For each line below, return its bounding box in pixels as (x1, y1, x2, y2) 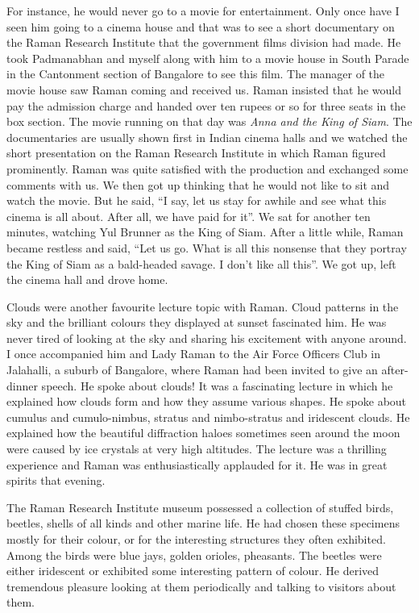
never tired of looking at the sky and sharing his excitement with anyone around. (6, 329, 407, 346)
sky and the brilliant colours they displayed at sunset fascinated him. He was (6, 314, 387, 331)
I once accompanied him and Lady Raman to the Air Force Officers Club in (6, 345, 380, 362)
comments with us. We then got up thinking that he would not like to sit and (6, 176, 390, 193)
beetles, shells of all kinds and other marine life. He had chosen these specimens (6, 515, 400, 532)
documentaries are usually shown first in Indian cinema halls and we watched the (6, 128, 408, 145)
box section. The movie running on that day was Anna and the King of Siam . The (6, 113, 413, 130)
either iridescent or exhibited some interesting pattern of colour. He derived (6, 562, 380, 579)
